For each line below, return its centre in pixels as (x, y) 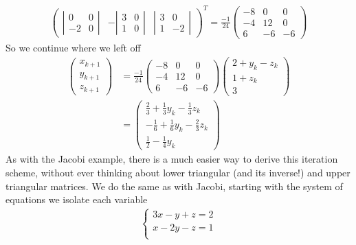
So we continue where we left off (73, 48)
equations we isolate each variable (77, 199)
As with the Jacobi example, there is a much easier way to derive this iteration (172, 159)
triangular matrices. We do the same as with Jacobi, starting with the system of (174, 186)
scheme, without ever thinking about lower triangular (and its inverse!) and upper (178, 172)
